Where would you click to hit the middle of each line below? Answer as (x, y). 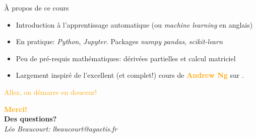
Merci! (16, 109)
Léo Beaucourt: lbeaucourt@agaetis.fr (61, 128)
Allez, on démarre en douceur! (51, 92)
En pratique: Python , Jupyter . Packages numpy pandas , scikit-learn (119, 41)
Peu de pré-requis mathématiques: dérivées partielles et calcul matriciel (126, 58)
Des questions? (30, 119)
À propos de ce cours (37, 8)
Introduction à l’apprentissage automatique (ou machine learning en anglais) (134, 24)
